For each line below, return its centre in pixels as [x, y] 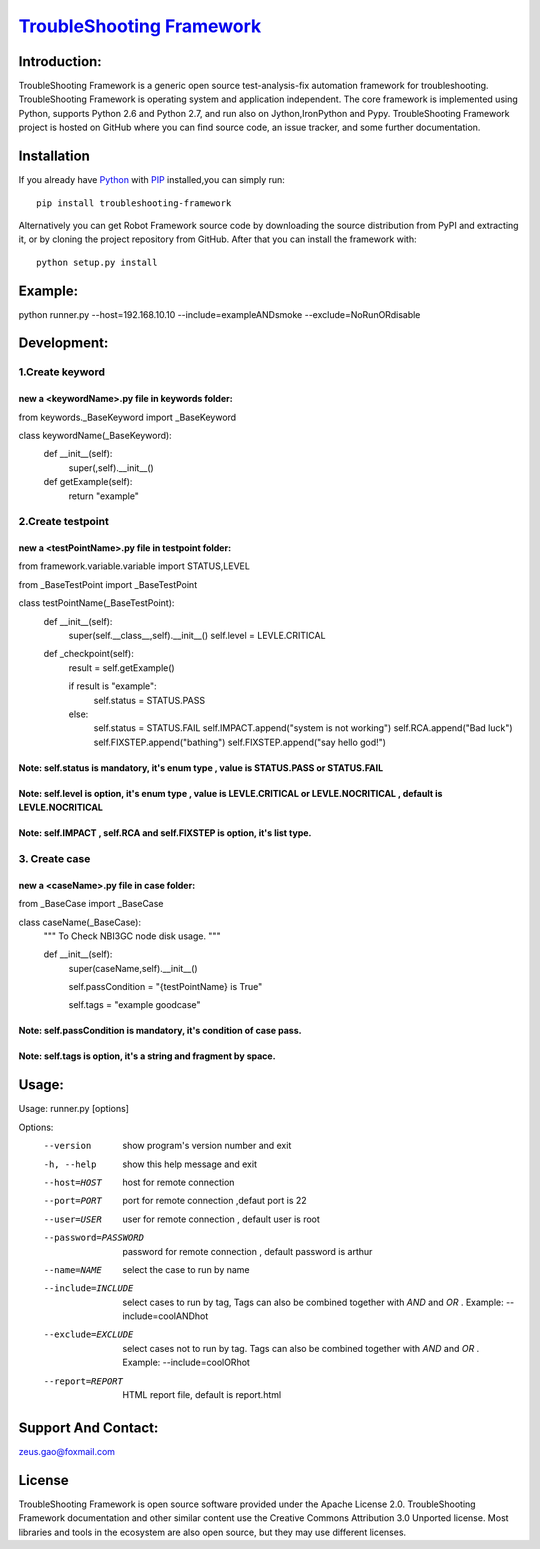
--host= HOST [72, 1182]
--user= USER [72, 1219]
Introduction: [60, 61]
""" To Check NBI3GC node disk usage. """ [132, 936]
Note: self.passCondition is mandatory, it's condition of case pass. [160, 1031]
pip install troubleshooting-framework [134, 203]
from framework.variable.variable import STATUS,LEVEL [134, 566]
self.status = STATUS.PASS [149, 700]
